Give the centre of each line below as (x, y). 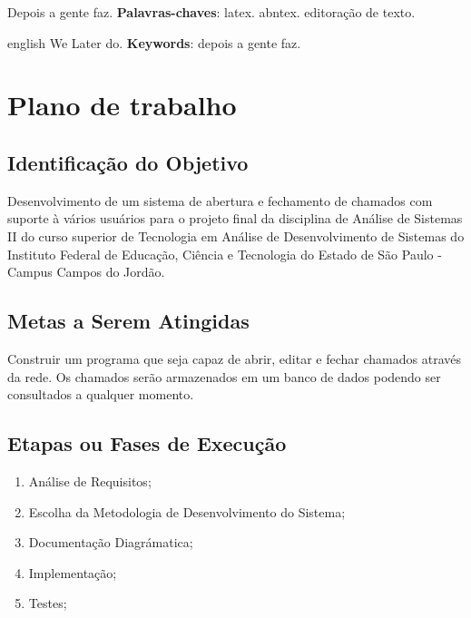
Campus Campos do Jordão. (86, 272)
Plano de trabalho (122, 105)
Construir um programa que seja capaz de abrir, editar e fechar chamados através (234, 358)
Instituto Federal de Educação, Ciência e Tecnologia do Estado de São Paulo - (225, 254)
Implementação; (73, 572)
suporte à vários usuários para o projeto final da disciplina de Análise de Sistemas (235, 218)
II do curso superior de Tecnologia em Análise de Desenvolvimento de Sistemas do (236, 235)
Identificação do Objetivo (128, 162)
